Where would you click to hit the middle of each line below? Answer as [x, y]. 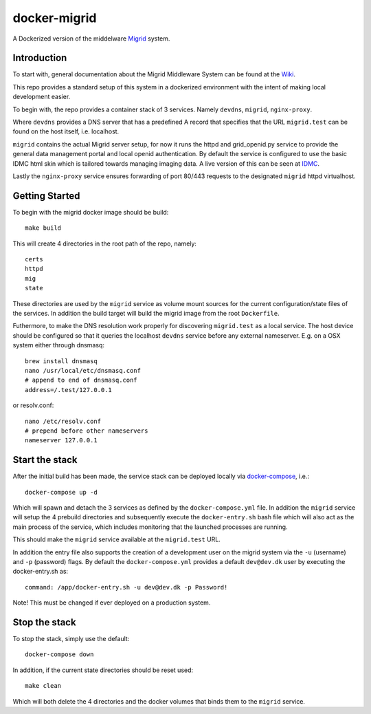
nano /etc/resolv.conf [63, 421]
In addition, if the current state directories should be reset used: [103, 670]
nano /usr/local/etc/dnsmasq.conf [83, 370]
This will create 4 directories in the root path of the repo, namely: [105, 244]
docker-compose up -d [61, 492]
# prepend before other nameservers [87, 431]
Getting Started [46, 196]
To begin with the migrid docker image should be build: [91, 212]
